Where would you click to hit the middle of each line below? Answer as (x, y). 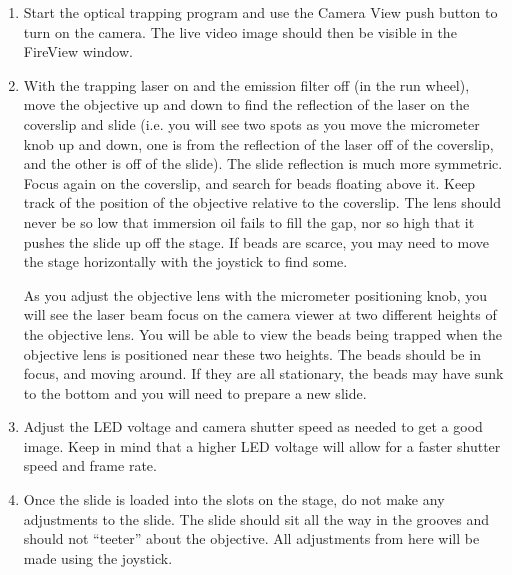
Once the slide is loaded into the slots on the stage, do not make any (234, 499)
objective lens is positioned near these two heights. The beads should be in (252, 353)
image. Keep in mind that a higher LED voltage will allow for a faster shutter (262, 445)
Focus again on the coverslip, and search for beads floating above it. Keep (249, 182)
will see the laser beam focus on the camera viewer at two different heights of (260, 314)
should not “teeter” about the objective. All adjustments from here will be (251, 538)
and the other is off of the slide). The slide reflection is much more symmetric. (263, 163)
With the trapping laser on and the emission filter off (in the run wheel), (246, 84)
